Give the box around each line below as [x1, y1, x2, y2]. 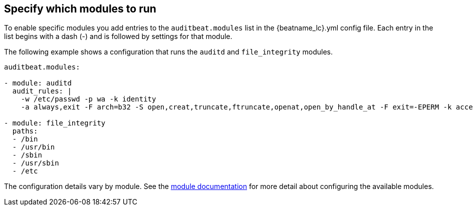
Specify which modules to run [4, 2, 156, 15]
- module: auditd [4, 79, 72, 87]
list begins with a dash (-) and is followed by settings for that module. [4, 32, 232, 41]
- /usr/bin [12, 143, 55, 151]
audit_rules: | [12, 87, 72, 95]
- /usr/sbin [12, 159, 59, 167]
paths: [12, 127, 38, 135]
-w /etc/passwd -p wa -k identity [21, 95, 156, 103]
